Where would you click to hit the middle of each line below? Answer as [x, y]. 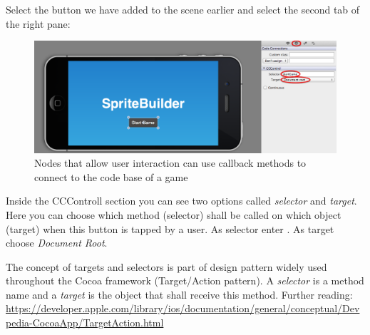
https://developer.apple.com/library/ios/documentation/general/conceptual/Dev [183, 308]
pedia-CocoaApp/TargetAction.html [85, 323]
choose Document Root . [57, 243]
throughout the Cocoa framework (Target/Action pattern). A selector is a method [185, 280]
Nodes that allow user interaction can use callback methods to [170, 163]
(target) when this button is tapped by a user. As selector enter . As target [170, 228]
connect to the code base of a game [111, 176]
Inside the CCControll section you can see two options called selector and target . [181, 201]
